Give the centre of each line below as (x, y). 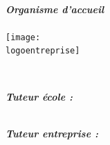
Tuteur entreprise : (52, 133)
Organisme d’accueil (55, 9)
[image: (23, 37)
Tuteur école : (39, 96)
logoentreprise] (43, 51)
